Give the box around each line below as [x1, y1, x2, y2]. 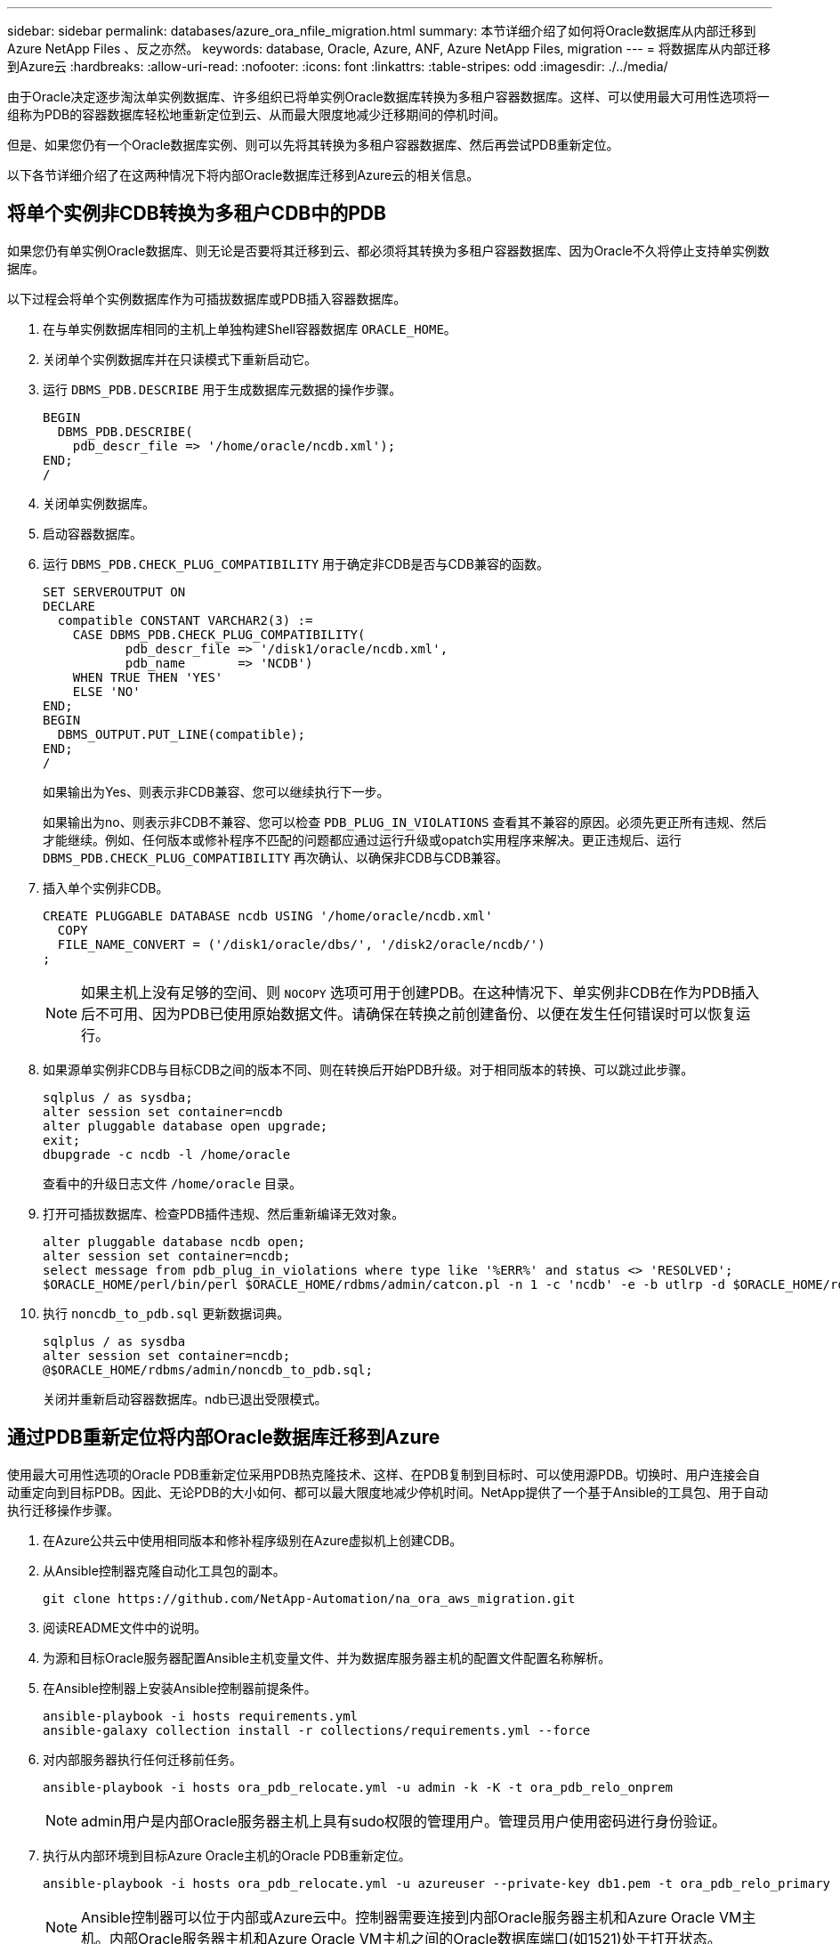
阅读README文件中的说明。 [43, 1619, 207, 1635]
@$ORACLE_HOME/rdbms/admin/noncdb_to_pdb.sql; [43, 1362, 373, 1377]
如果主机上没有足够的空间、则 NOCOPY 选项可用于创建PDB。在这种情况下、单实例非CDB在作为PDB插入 [81, 983, 760, 1001]
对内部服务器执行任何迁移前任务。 [43, 1751, 242, 1767]
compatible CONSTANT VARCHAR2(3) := [57, 612, 313, 628]
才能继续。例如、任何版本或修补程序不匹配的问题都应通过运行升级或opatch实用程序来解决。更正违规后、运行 [43, 831, 682, 847]
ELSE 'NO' [72, 684, 141, 699]
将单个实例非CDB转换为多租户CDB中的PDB [7, 202, 386, 225]
